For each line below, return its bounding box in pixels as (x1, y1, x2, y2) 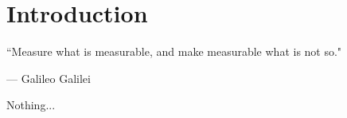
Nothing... (6, 96, 56, 113)
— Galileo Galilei (6, 69, 91, 86)
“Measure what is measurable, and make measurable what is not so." (6, 43, 342, 60)
